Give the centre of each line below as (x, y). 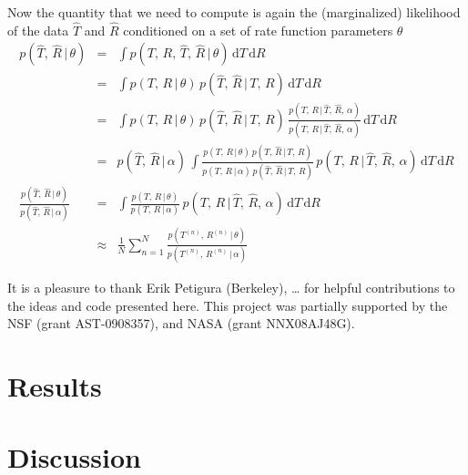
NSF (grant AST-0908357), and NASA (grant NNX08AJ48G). (181, 323)
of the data (38, 30)
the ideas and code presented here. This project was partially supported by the (228, 305)
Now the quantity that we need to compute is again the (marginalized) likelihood (234, 12)
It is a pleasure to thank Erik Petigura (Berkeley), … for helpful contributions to (231, 288)
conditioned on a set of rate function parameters (258, 30)
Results (55, 386)
